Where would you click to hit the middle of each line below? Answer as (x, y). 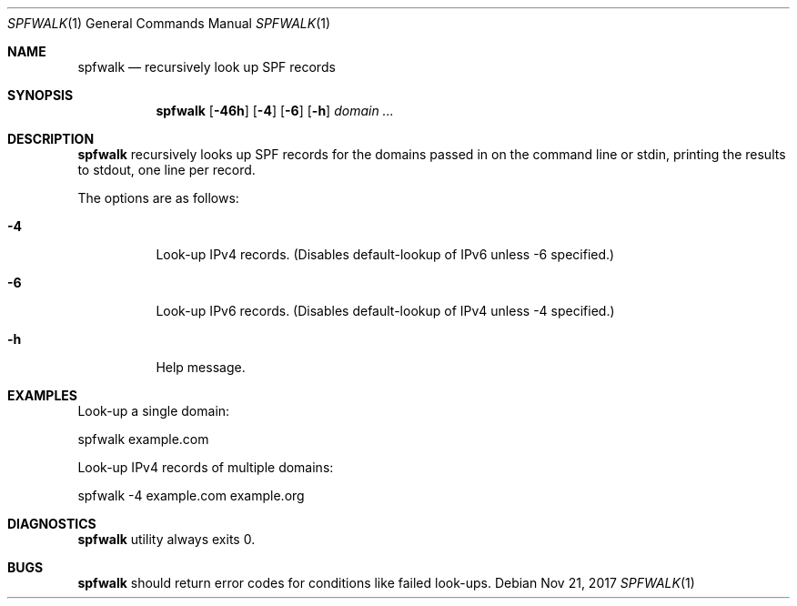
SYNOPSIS (40, 95)
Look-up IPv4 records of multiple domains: (206, 467)
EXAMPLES (42, 395)
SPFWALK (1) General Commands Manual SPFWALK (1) (169, 23)
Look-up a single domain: (154, 411)
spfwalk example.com (143, 439)
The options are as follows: (158, 198)
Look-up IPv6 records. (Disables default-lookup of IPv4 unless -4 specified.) (385, 311)
